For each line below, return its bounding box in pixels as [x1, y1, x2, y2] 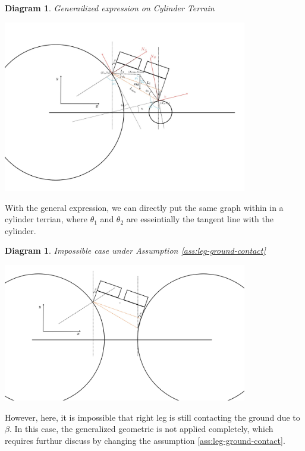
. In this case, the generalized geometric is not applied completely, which [9, 422, 273, 435]
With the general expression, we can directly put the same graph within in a [5, 201, 284, 213]
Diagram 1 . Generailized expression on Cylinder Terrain [5, 2, 215, 14]
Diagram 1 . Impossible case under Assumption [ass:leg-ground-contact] [5, 244, 266, 257]
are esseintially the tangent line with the [126, 213, 273, 225]
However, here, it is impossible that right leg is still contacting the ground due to [5, 411, 300, 423]
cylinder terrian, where [5, 213, 88, 225]
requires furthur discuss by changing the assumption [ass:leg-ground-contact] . [5, 434, 285, 446]
